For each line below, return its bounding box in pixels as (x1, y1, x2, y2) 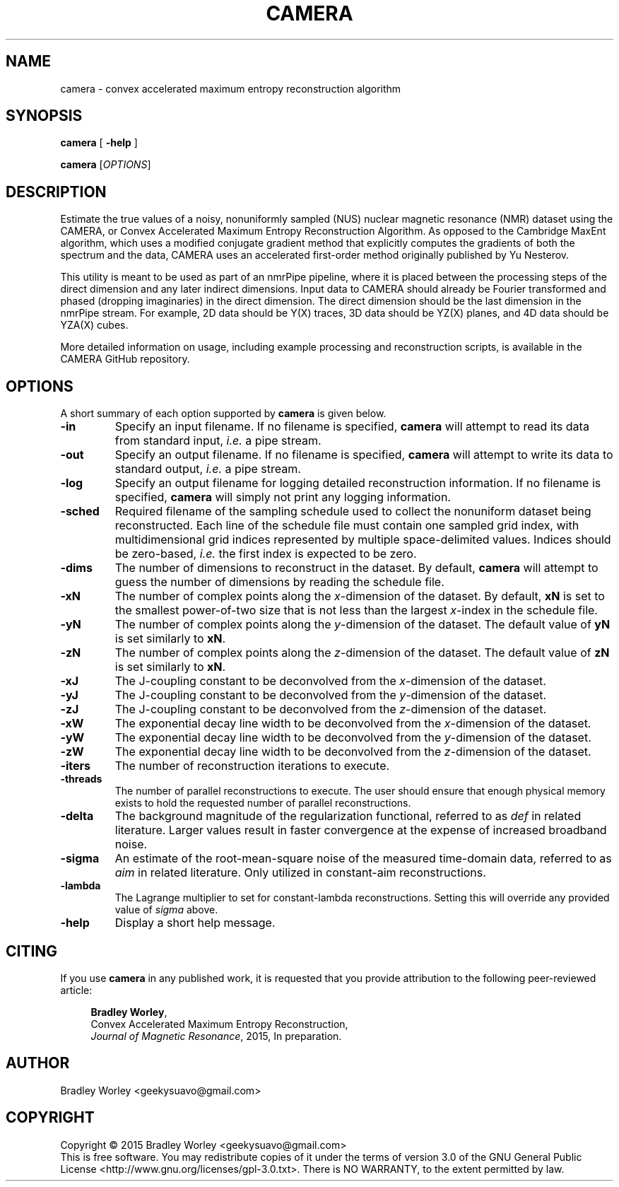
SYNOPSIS (6, 107, 83, 125)
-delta (60, 809, 94, 824)
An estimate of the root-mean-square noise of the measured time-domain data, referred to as (114, 851, 612, 866)
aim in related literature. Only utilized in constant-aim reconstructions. (114, 865, 486, 880)
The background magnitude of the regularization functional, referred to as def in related (114, 809, 582, 824)
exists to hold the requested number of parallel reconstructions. (114, 797, 411, 809)
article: (60, 983, 93, 996)
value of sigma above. (114, 904, 218, 916)
